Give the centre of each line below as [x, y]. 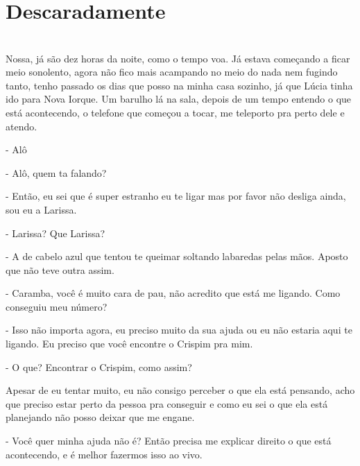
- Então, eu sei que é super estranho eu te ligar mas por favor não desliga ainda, [176, 196]
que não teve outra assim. [60, 269]
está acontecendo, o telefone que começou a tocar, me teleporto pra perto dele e [175, 112]
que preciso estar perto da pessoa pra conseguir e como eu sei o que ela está [167, 403]
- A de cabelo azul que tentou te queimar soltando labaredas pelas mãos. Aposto [177, 256]
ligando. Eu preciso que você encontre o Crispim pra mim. [129, 344]
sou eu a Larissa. [41, 209]
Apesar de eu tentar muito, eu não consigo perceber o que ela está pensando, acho [180, 390]
